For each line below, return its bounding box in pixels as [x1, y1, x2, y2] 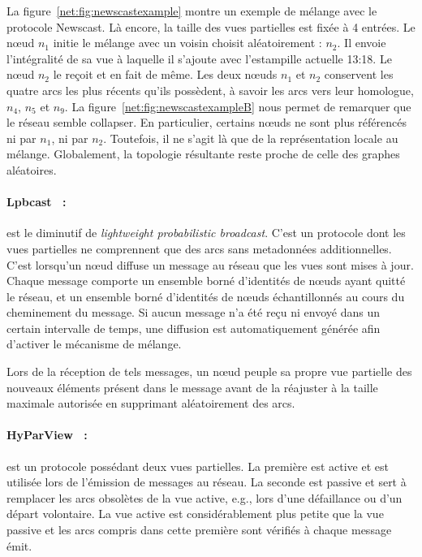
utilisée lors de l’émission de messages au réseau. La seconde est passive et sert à [6, 473, 407, 490]
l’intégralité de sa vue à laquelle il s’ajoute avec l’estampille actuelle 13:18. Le [6, 50, 392, 67]
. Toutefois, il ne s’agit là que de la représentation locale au [103, 129, 398, 146]
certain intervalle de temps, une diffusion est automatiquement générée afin [6, 319, 381, 336]
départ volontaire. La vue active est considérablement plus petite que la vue [6, 505, 384, 522]
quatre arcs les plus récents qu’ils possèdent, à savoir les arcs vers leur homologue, [6, 81, 414, 98]
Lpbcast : [6, 193, 67, 210]
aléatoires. [6, 161, 57, 178]
